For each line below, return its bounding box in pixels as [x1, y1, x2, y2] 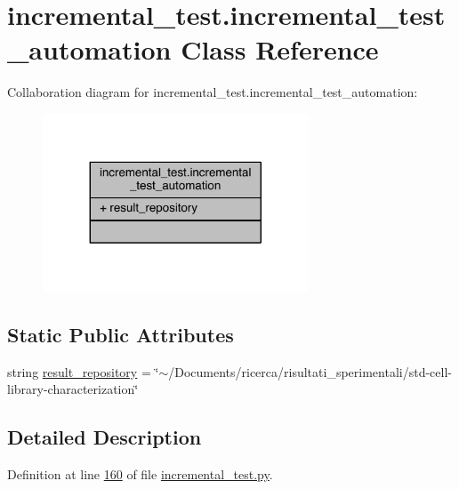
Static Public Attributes [7, 321, 234, 349]
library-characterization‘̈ [7, 380, 139, 398]
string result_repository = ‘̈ [7, 362, 159, 381]
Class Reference [181, 31, 379, 68]
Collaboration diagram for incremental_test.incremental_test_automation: [7, 83, 418, 101]
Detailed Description [7, 423, 202, 451]
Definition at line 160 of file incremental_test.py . [7, 465, 273, 484]
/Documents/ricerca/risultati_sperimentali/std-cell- [168, 362, 452, 381]
